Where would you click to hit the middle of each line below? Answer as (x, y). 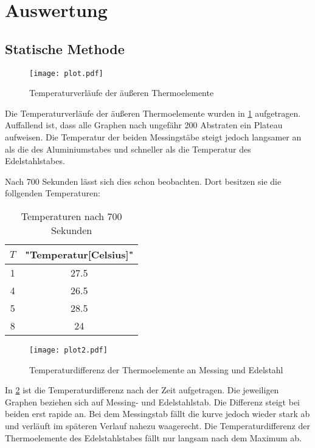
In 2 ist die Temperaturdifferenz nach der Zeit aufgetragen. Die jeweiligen (142, 390)
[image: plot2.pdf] (68, 350)
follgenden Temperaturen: (53, 193)
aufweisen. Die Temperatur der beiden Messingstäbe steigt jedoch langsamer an (153, 137)
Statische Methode (65, 48)
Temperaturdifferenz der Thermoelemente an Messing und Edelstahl (156, 369)
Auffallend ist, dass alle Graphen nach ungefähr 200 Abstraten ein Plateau (144, 125)
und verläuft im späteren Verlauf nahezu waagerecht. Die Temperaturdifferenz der (157, 426)
